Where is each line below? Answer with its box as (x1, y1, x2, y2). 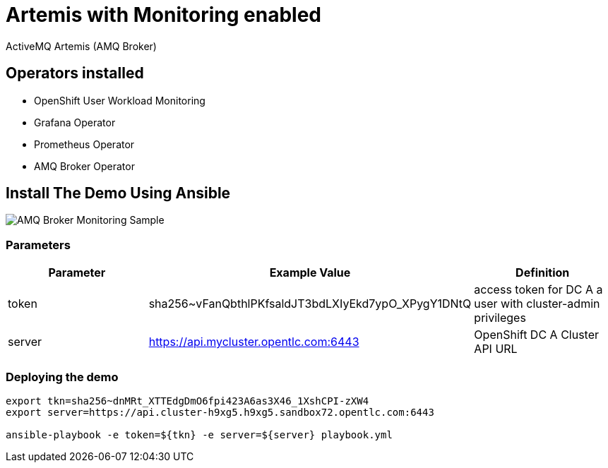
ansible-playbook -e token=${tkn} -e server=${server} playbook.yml (6, 428, 393, 440)
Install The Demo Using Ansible (6, 184, 231, 203)
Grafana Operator (34, 116, 116, 128)
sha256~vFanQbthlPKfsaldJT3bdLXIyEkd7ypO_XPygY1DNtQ (148, 296, 472, 311)
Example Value (269, 265, 351, 280)
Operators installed (6, 64, 144, 83)
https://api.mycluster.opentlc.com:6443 (148, 335, 359, 349)
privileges (474, 311, 526, 325)
